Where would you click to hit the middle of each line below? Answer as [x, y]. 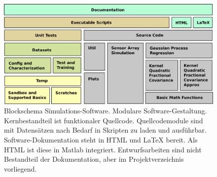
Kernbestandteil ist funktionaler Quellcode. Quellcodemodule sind [104, 120]
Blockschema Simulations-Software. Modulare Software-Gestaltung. [106, 111]
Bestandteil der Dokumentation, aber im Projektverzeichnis [94, 159]
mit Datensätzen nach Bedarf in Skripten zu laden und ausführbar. [105, 130]
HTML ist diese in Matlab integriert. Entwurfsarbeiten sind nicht [103, 149]
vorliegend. [20, 168]
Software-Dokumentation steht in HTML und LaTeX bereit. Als [101, 140]
